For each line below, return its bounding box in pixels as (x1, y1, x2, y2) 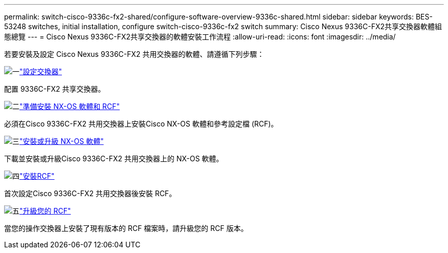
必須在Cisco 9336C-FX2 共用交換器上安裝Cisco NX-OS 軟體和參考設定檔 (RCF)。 (4, 119, 278, 128)
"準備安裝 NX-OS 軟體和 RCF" (19, 102, 120, 111)
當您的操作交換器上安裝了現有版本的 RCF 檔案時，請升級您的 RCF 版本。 (4, 224, 248, 233)
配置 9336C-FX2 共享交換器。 (4, 85, 105, 93)
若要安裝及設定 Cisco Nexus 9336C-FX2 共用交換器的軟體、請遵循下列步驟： (4, 50, 264, 58)
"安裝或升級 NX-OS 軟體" (19, 137, 104, 145)
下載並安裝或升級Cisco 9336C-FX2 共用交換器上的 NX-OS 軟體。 (4, 154, 223, 163)
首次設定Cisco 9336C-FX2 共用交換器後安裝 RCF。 (4, 189, 176, 198)
